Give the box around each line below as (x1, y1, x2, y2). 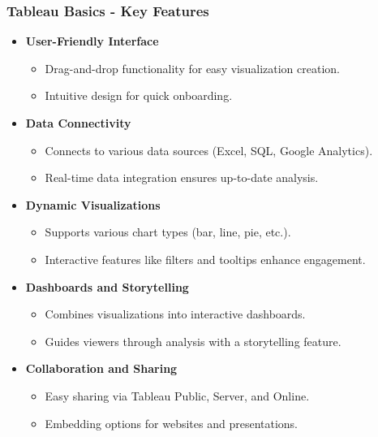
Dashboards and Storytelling (25, 278, 189, 295)
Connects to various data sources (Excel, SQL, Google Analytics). (45, 141, 373, 158)
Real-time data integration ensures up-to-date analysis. (45, 169, 319, 186)
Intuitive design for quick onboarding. (45, 87, 233, 104)
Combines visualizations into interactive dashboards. (45, 305, 306, 322)
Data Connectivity (25, 115, 131, 131)
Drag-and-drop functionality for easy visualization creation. (45, 59, 340, 76)
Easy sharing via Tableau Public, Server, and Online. (45, 387, 310, 404)
